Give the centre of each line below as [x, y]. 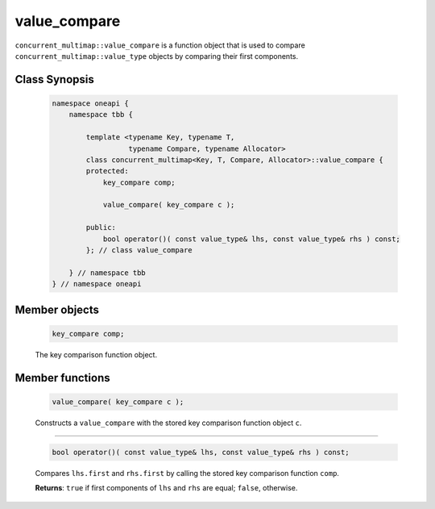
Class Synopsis [54, 79]
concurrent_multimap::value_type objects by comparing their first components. [157, 56]
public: [101, 227]
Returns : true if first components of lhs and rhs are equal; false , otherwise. [166, 488]
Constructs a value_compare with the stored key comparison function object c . [168, 423]
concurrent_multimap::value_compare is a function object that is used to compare [160, 45]
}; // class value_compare [139, 250]
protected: [107, 171]
